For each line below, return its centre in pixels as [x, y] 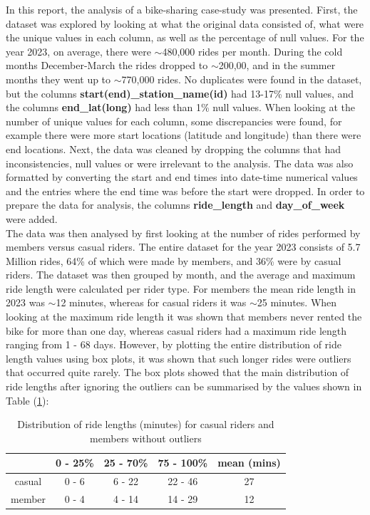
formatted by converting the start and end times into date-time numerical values [182, 177]
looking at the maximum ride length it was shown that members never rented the [184, 317]
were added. [32, 218]
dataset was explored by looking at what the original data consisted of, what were [185, 23]
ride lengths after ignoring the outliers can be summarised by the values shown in [184, 386]
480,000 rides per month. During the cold [252, 51]
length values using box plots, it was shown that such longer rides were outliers [179, 358]
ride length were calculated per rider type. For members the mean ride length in [181, 288]
